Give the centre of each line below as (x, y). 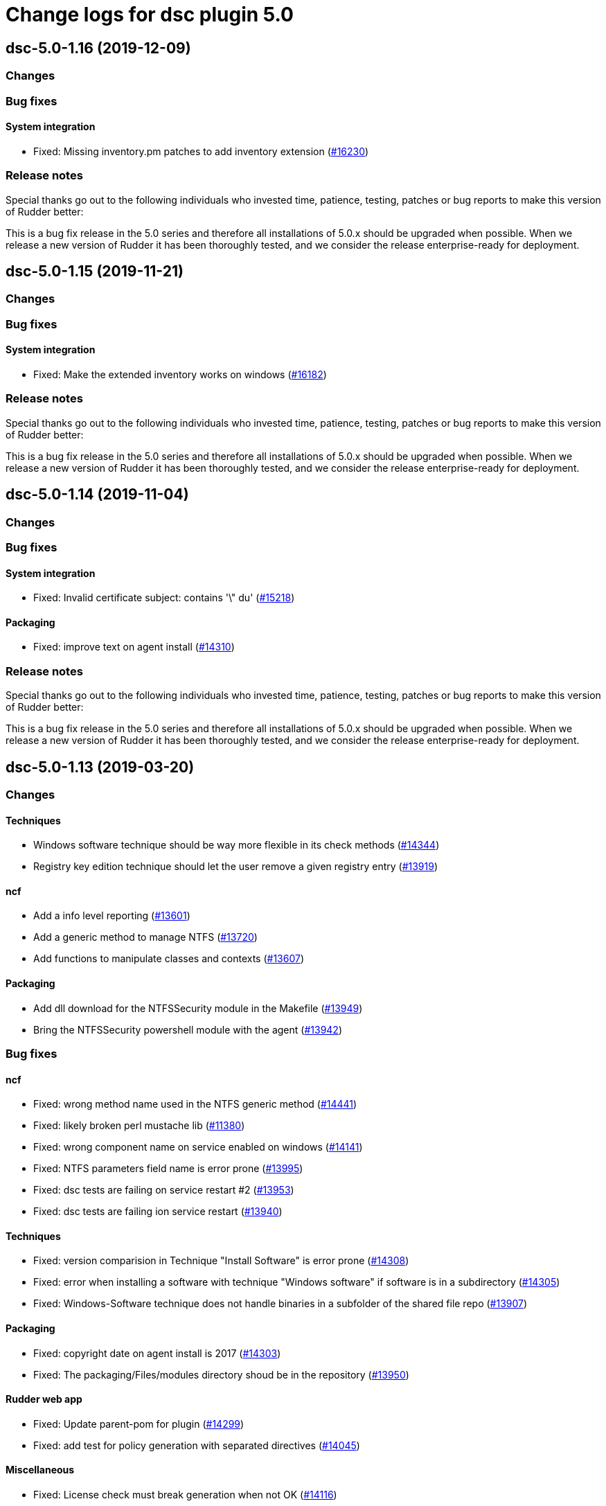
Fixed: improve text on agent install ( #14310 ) (134, 647)
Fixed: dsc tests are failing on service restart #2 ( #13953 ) (164, 1190)
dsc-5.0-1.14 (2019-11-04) (97, 495)
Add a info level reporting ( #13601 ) (112, 916)
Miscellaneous (40, 1470)
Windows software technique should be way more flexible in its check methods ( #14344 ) (237, 845)
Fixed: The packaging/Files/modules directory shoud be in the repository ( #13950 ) (221, 1374)
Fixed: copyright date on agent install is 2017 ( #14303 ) (157, 1353)
